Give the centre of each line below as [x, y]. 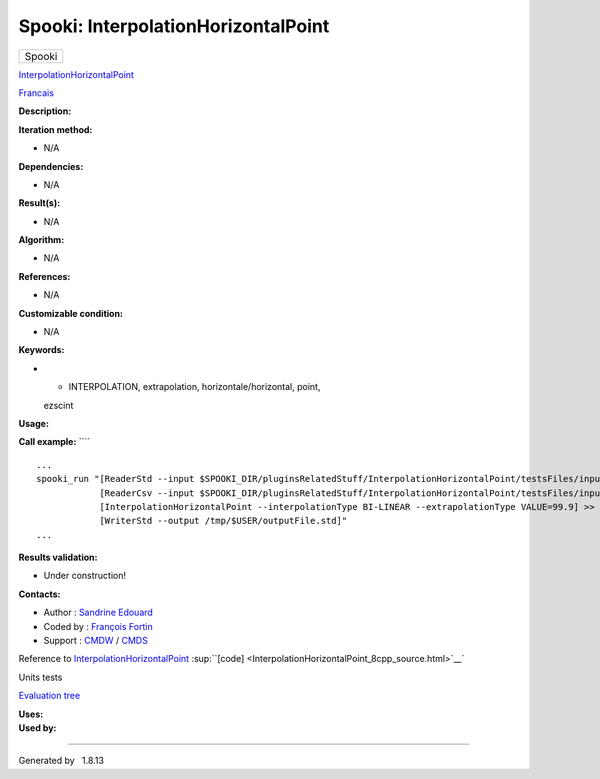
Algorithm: [41, 240]
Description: [45, 111]
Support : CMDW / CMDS [96, 641]
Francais [36, 92]
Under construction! [85, 576]
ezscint [58, 405]
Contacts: [39, 594]
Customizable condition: [71, 313]
